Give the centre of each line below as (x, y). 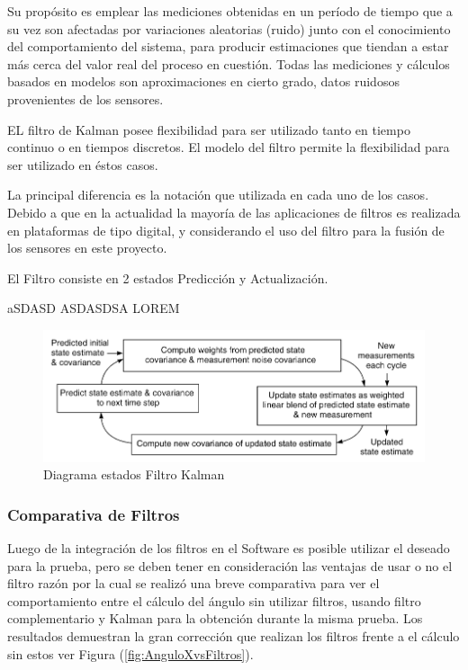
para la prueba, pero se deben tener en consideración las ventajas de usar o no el (230, 565)
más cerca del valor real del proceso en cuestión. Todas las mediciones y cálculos (229, 63)
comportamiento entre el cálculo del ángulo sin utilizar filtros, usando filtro (214, 600)
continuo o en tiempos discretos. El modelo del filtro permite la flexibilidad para (229, 147)
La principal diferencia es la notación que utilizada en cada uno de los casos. (218, 195)
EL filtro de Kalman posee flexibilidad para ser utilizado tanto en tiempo (209, 129)
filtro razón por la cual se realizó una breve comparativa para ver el (193, 583)
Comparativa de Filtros (94, 514)
